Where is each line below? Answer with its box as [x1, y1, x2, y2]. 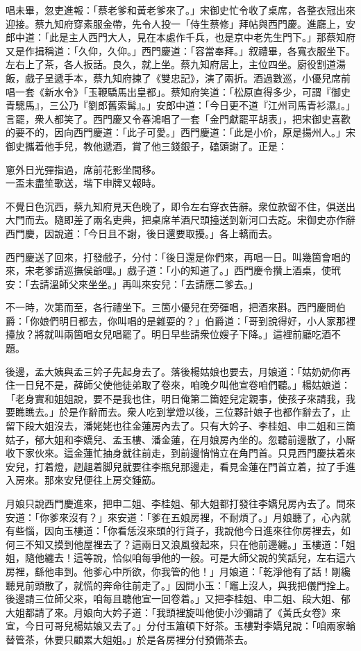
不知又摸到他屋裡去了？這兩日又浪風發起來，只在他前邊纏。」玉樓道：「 [24, 536, 346, 551]
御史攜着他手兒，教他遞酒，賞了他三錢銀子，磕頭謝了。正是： [6, 138, 287, 153]
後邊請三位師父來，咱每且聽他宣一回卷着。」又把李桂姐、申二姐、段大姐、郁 [6, 591, 351, 606]
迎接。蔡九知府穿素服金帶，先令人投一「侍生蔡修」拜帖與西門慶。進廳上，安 [6, 16, 355, 31]
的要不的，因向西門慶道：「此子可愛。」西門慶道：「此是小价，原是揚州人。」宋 [6, 125, 355, 139]
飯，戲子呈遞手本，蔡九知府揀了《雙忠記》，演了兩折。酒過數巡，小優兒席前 [6, 70, 351, 85]
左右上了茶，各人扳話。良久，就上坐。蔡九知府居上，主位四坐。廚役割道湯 [6, 57, 346, 71]
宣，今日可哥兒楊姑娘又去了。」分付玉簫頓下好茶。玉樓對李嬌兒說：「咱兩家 [6, 618, 346, 633]
